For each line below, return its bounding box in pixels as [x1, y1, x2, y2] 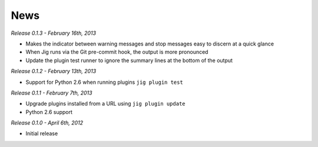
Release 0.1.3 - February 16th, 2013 [11, 30, 97, 37]
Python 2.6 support [25, 108, 73, 115]
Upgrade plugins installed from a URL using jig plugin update [25, 100, 185, 107]
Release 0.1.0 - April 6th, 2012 [11, 119, 84, 126]
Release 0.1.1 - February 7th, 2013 [11, 89, 92, 96]
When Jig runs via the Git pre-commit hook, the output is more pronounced [25, 48, 208, 55]
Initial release [25, 130, 58, 137]
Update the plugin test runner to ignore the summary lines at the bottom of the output [25, 57, 233, 64]
